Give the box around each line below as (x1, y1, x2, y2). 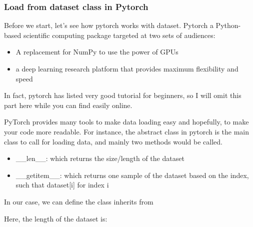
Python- (215, 20, 241, 30)
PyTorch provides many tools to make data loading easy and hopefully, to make (4, 116, 249, 127)
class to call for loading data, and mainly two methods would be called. (4, 136, 222, 146)
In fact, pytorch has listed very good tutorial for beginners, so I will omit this (4, 90, 241, 100)
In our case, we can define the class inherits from (4, 196, 153, 206)
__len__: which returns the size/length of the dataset (15, 153, 184, 163)
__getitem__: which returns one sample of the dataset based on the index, (15, 169, 249, 180)
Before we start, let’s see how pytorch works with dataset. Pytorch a (4, 20, 213, 30)
